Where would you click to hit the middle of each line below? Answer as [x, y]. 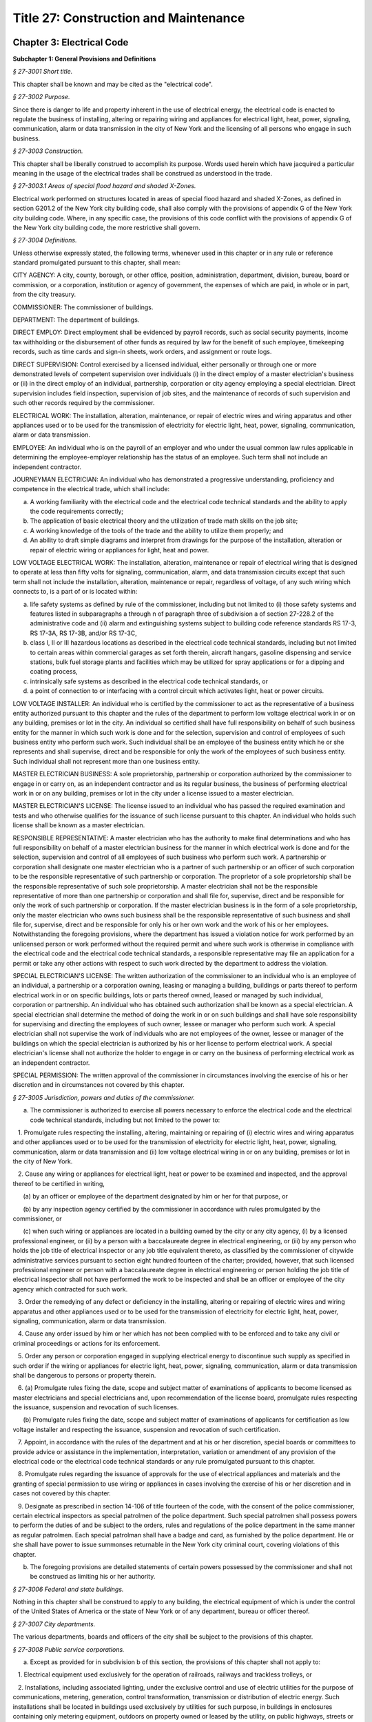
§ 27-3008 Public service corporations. [69, 1649]
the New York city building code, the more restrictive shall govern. [107, 227]
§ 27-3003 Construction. [48, 151]
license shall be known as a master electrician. [79, 825]
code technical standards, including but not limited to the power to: [125, 1120]
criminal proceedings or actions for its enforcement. [86, 1343]
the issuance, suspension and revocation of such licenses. [96, 1407]
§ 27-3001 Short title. [43, 72]
